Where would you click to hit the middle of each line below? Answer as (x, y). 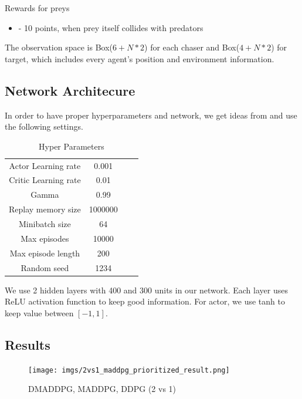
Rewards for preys (37, 8)
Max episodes (45, 238)
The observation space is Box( (59, 47)
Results (28, 344)
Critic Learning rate (45, 180)
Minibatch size (45, 223)
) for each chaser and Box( (192, 47)
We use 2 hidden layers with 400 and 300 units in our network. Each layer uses (146, 290)
